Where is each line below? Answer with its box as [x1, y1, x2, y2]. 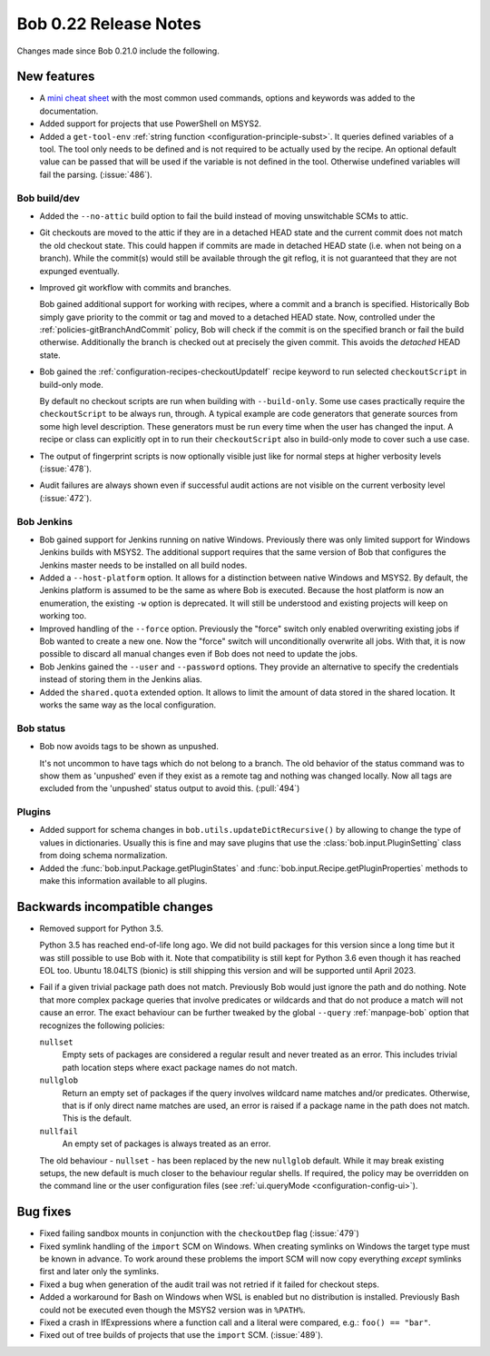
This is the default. [62, 1113, 132, 1123]
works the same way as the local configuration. [39, 699, 217, 710]
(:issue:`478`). [39, 463, 93, 474]
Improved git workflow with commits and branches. [39, 282, 231, 292]
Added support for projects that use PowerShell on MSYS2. [39, 118, 262, 129]
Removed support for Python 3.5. [39, 923, 163, 934]
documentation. [39, 105, 99, 116]
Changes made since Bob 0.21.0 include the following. [16, 45, 220, 56]
